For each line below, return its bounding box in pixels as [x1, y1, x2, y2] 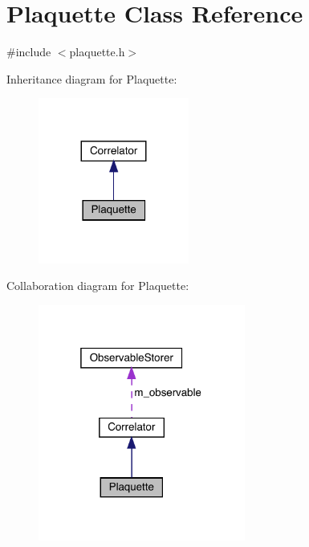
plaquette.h [69, 43, 125, 60]
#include [6, 43, 51, 60]
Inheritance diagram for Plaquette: [6, 70, 177, 87]
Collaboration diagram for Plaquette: [6, 277, 189, 294]
